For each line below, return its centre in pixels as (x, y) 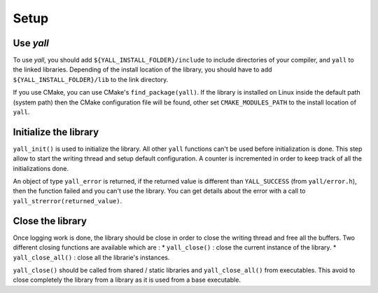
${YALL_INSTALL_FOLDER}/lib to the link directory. (91, 79)
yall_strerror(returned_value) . (68, 200)
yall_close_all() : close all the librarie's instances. (91, 257)
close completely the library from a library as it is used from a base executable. (127, 280)
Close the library (50, 221)
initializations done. (41, 168)
